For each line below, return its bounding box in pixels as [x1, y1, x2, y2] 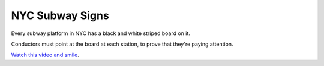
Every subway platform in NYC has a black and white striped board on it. [11, 30, 190, 37]
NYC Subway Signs [11, 9, 109, 22]
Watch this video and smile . [11, 51, 79, 59]
